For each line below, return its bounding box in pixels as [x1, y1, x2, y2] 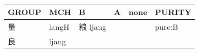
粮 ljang [79, 21, 107, 32]
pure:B [155, 21, 178, 32]
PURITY [155, 6, 192, 17]
